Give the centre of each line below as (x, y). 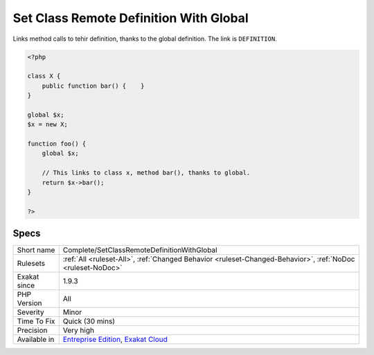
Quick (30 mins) (89, 321)
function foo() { (57, 144)
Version (29, 303)
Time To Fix (36, 321)
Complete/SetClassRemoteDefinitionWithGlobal (140, 250)
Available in (36, 340)
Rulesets (31, 264)
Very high (79, 330)
